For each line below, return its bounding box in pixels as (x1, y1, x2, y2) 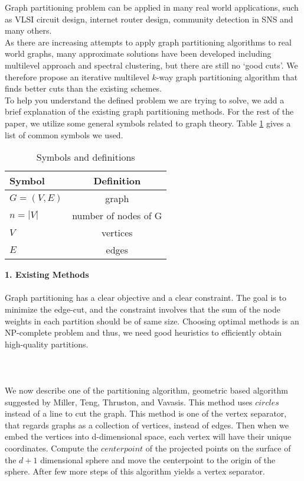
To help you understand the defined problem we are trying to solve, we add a (5, 93, 285, 106)
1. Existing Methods (5, 268, 89, 281)
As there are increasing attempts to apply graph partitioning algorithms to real (5, 35, 292, 48)
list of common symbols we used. (5, 128, 123, 141)
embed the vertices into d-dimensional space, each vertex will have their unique (5, 430, 292, 443)
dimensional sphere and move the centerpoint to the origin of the (40, 453, 276, 466)
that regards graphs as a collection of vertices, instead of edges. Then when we (5, 418, 289, 431)
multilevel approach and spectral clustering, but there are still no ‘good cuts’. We (5, 58, 298, 71)
